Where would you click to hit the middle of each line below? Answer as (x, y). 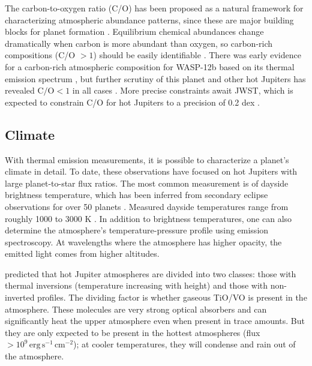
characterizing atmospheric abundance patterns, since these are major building (149, 19)
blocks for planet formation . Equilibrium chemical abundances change (134, 31)
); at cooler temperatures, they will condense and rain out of (184, 344)
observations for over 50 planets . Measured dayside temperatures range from (147, 206)
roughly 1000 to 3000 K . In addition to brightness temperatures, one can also (148, 218)
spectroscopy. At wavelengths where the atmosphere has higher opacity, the (143, 241)
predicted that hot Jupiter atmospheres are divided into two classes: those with (151, 273)
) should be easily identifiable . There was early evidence (197, 55)
